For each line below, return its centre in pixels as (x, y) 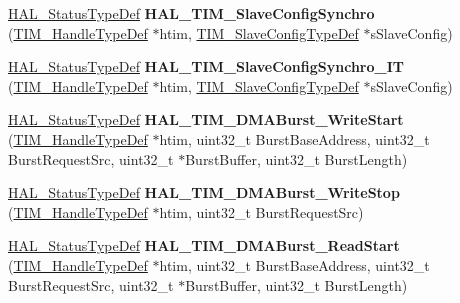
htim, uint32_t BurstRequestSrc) (261, 211)
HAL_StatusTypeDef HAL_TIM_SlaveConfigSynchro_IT (206, 66)
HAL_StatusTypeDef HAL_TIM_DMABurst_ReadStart (204, 245)
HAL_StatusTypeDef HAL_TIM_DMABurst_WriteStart (206, 119)
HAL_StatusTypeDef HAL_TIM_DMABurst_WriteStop (204, 192)
